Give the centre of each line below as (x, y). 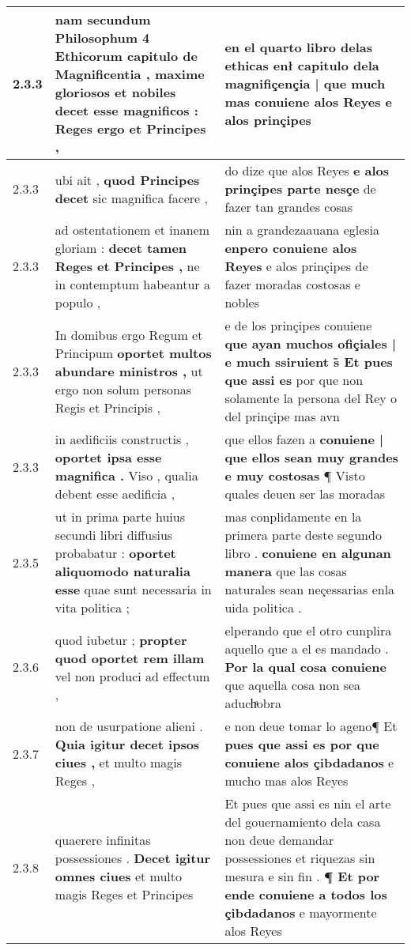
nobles (242, 302)
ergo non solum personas (123, 389)
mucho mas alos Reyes (287, 780)
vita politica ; (92, 607)
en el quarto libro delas (299, 47)
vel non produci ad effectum (132, 676)
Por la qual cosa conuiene (305, 667)
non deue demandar (279, 840)
